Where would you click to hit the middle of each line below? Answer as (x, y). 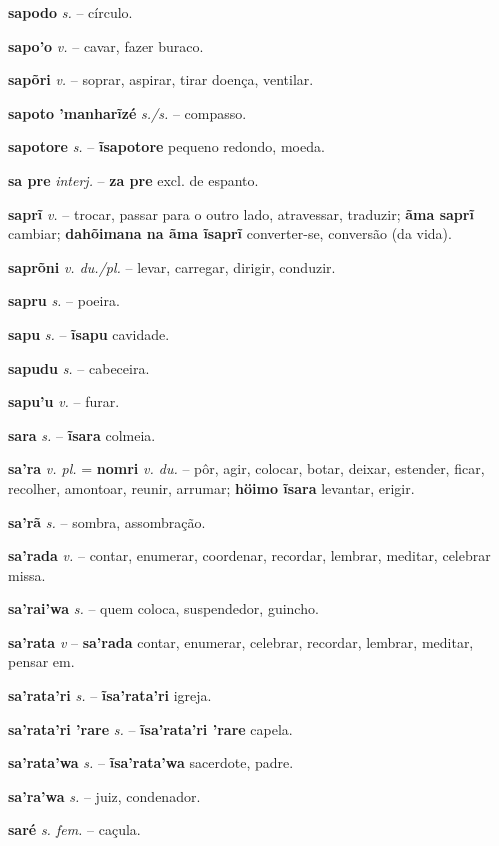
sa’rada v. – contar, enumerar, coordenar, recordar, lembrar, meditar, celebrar (249, 555)
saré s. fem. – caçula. (74, 829)
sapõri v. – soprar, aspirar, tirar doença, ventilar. (161, 79)
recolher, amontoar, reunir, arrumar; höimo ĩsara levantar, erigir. (211, 487)
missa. (27, 574)
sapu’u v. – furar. (64, 401)
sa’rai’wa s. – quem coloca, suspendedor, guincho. (163, 608)
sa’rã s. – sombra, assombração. (107, 521)
